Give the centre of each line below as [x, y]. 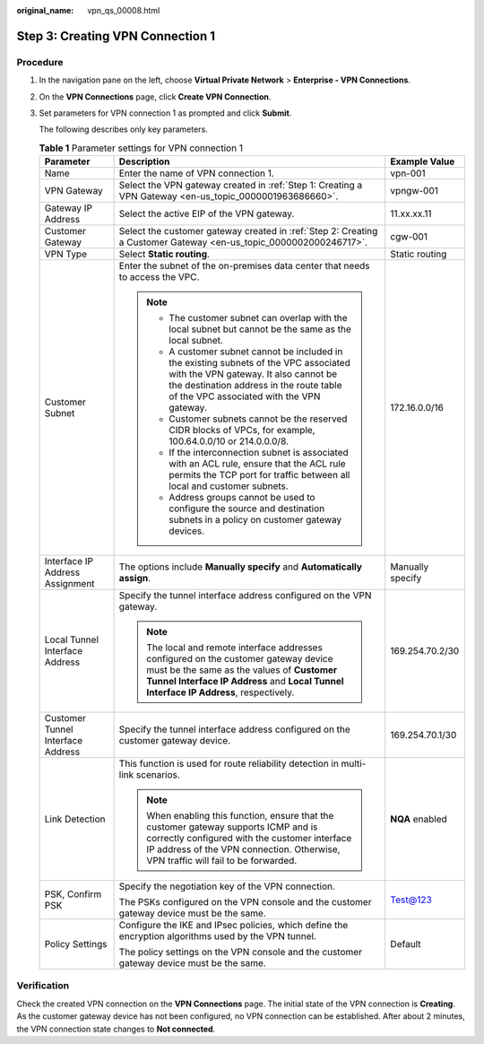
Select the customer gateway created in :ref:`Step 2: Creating [248, 231]
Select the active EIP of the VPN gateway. [207, 213]
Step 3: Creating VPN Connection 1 [116, 36]
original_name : [45, 10]
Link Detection [75, 819]
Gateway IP [69, 208]
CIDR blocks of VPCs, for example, [242, 431]
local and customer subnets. [229, 486]
